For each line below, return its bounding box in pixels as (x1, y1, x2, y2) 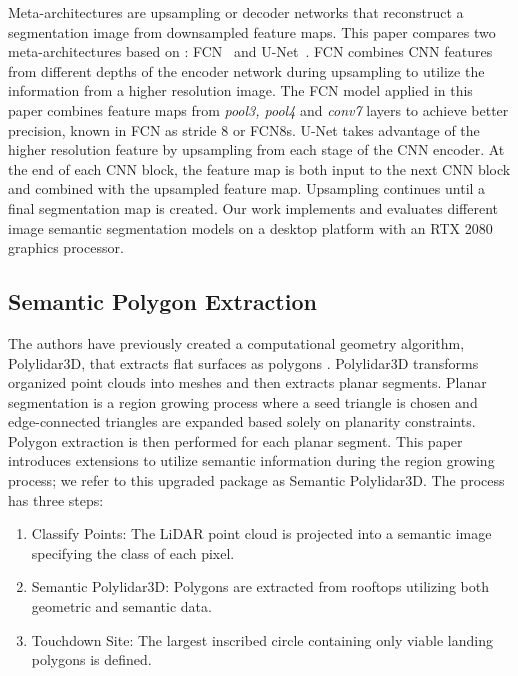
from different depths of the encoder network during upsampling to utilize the (8, 60, 485, 81)
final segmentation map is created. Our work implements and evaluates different (8, 197, 499, 218)
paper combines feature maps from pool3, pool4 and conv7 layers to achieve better (8, 99, 509, 120)
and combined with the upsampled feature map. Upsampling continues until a (8, 178, 486, 199)
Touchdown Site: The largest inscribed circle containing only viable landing (31, 629, 493, 650)
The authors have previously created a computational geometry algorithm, (8, 332, 465, 353)
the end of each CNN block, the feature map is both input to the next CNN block (8, 158, 511, 179)
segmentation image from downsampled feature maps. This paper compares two (8, 21, 496, 42)
